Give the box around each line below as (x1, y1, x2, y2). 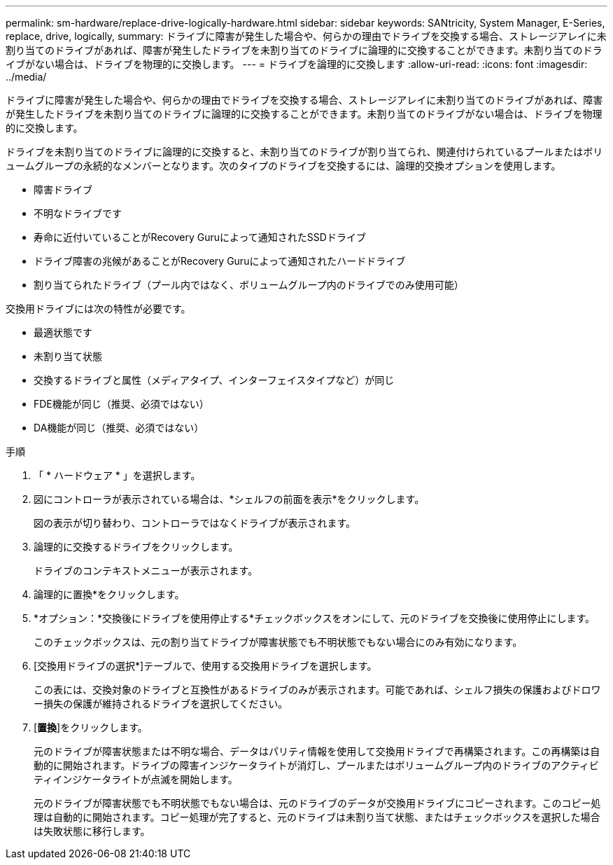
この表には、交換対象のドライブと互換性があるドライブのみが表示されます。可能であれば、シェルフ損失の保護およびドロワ (34, 684, 601, 696)
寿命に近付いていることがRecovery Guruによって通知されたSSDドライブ (34, 231, 366, 243)
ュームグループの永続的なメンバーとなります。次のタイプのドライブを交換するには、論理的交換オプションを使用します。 (6, 160, 561, 172)
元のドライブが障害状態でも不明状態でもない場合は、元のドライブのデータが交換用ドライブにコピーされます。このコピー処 (34, 797, 601, 809)
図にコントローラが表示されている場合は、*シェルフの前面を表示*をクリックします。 (34, 493, 425, 505)
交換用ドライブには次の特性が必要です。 (6, 303, 191, 314)
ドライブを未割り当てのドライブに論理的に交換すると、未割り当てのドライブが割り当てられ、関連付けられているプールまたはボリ (6, 146, 603, 158)
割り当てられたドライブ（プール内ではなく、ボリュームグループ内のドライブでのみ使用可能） (34, 279, 464, 291)
